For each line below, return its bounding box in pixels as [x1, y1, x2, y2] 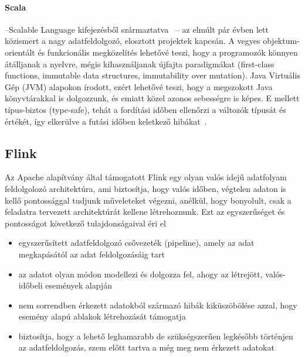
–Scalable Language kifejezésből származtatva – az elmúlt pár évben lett [5, 23, 269, 35]
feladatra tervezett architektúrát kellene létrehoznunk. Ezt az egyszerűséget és [5, 205, 285, 218]
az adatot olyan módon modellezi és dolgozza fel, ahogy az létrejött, [18, 267, 263, 280]
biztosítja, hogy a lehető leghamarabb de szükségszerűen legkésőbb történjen [18, 329, 293, 342]
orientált [5, 46, 35, 58]
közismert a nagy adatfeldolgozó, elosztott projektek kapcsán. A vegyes [5, 35, 260, 47]
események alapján [45, 279, 112, 291]
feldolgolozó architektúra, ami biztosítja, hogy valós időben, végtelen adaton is [5, 182, 286, 194]
